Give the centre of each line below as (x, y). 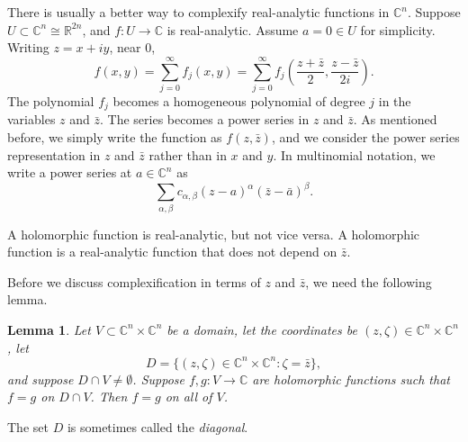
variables (31, 119)
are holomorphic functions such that (351, 379)
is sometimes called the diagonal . (157, 426)
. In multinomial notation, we (354, 154)
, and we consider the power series (365, 136)
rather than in (188, 154)
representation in (54, 154)
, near (125, 47)
